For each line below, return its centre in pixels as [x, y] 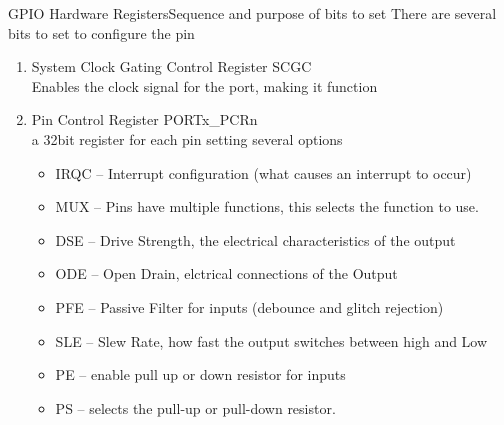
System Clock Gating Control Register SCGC [171, 66]
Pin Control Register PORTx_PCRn [144, 119]
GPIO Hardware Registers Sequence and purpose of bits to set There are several [252, 13]
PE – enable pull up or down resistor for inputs [200, 374]
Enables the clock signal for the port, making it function [204, 85]
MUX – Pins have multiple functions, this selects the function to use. [267, 206]
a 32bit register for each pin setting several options [187, 138]
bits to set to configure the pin [101, 32]
